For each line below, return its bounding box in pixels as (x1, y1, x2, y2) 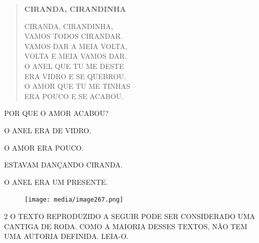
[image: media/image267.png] (25, 196, 124, 204)
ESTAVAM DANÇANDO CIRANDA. (4, 159, 123, 170)
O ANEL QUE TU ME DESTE (24, 60, 124, 71)
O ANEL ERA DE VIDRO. (4, 125, 91, 135)
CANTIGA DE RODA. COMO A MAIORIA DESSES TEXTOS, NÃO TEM (4, 221, 247, 231)
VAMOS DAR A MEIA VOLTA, (24, 40, 127, 51)
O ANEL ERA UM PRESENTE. (4, 176, 108, 187)
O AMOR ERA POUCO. (4, 142, 84, 153)
